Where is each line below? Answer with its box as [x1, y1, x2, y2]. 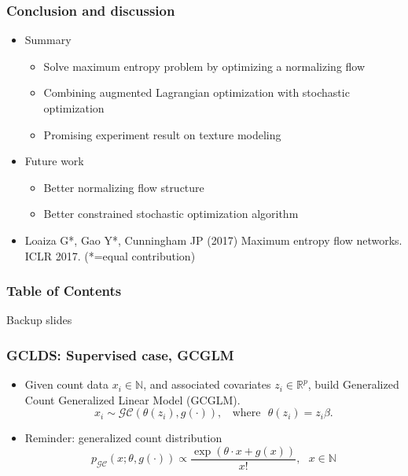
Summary [24, 31, 72, 48]
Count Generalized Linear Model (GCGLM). [24, 391, 241, 408]
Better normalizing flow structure [43, 179, 204, 195]
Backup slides [6, 312, 72, 328]
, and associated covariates [143, 376, 271, 393]
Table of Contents [6, 281, 122, 301]
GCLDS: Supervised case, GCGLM [6, 345, 234, 364]
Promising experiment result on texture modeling [43, 126, 281, 142]
